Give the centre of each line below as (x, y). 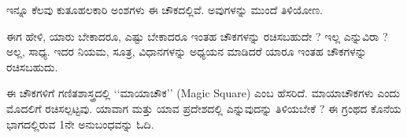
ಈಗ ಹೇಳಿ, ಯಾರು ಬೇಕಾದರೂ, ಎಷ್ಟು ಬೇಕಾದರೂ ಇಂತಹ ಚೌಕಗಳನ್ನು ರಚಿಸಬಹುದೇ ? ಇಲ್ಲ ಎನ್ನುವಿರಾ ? (197, 36)
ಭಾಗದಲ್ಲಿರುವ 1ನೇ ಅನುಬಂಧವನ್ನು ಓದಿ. (80, 123)
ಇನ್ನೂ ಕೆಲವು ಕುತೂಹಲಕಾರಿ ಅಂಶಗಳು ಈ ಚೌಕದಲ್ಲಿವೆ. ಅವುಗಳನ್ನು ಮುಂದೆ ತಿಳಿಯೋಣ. (165, 9)
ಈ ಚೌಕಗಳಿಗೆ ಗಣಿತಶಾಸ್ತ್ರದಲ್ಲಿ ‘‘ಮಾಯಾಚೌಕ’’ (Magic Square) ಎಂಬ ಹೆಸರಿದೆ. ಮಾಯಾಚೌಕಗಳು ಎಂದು (203, 93)
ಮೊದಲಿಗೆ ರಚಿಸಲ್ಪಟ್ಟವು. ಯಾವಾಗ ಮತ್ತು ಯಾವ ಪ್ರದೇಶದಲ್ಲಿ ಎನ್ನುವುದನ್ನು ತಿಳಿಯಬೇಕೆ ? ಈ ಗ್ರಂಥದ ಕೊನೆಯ (204, 108)
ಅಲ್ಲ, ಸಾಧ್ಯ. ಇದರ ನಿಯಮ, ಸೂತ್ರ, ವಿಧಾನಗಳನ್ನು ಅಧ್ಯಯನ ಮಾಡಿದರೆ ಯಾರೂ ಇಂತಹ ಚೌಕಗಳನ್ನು (187, 51)
